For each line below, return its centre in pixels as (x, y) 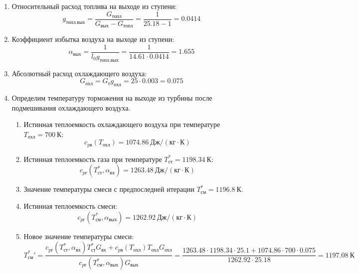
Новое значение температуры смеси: (79, 236)
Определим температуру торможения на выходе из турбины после (112, 97)
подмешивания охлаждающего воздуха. (71, 107)
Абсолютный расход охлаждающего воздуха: (79, 73)
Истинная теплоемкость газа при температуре (93, 159)
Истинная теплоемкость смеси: (70, 205)
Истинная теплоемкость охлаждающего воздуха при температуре (122, 124)
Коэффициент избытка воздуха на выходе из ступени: (93, 39)
